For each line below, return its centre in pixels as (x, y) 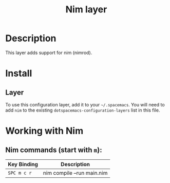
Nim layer (86, 10)
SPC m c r (20, 173)
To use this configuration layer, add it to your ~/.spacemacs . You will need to (85, 104)
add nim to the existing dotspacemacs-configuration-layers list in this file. (83, 110)
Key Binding (23, 164)
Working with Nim (44, 131)
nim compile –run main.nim (75, 173)
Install (19, 74)
